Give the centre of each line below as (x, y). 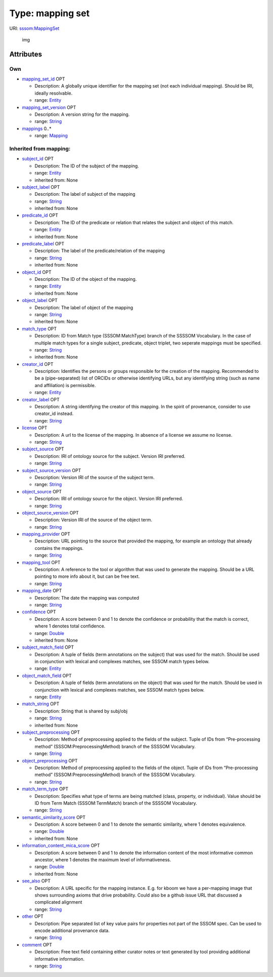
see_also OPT (36, 881)
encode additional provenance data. (72, 930)
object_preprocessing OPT (50, 760)
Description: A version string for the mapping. (82, 114)
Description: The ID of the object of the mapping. (86, 279)
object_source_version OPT (51, 513)
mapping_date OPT (42, 591)
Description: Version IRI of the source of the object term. (94, 520)
